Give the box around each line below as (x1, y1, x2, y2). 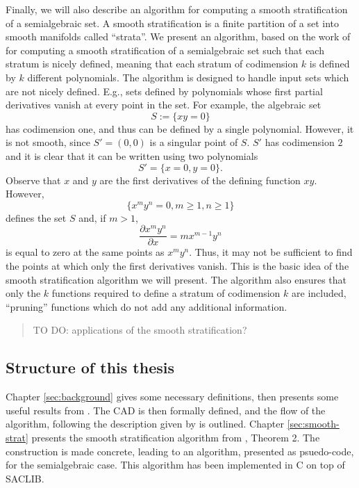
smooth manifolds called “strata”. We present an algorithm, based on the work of (6, 29, 351, 44)
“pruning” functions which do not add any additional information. (6, 299, 287, 314)
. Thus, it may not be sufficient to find (189, 245, 353, 259)
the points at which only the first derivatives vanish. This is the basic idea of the (6, 258, 349, 273)
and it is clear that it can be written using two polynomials (6, 148, 258, 163)
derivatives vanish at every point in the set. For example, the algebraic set (6, 97, 322, 112)
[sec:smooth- (287, 416, 340, 431)
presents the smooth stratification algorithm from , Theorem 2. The (31, 430, 320, 444)
